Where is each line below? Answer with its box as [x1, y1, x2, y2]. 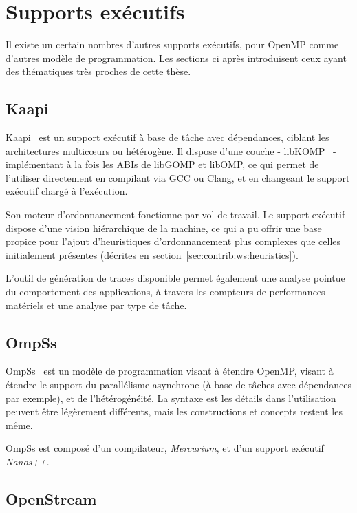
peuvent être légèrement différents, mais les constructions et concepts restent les [6, 404, 343, 419]
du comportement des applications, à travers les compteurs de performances [6, 284, 325, 299]
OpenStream [6, 488, 97, 509]
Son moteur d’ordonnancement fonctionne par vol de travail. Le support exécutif [6, 207, 345, 222]
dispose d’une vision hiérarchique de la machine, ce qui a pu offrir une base [6, 220, 322, 235]
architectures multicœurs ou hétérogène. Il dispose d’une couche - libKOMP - [6, 143, 336, 158]
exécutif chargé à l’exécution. [6, 184, 128, 198]
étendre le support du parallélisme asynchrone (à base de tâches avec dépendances [6, 377, 352, 392]
